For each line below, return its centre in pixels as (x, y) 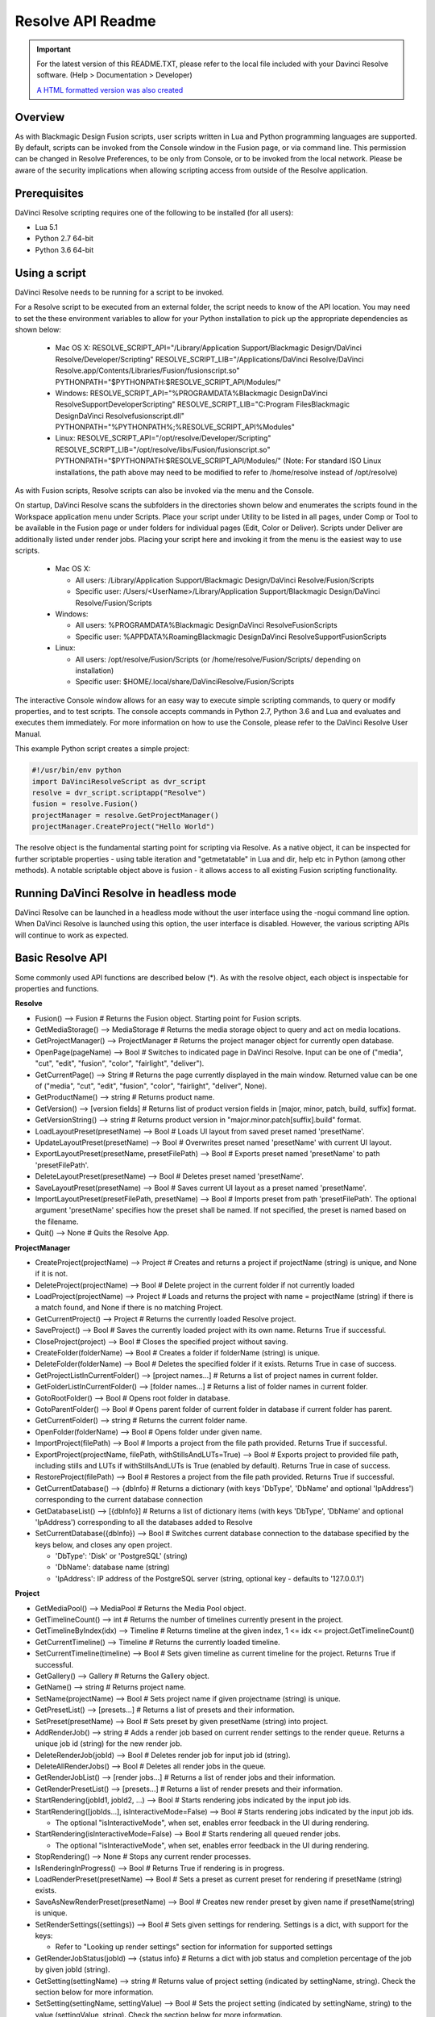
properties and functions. (57, 988)
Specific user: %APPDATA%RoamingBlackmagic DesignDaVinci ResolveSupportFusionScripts (231, 637)
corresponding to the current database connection (119, 1500)
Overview (40, 117)
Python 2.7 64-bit (64, 239)
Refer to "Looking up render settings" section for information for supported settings (194, 1947)
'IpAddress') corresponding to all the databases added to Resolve (144, 1522)
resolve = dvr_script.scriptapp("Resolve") (119, 793)
